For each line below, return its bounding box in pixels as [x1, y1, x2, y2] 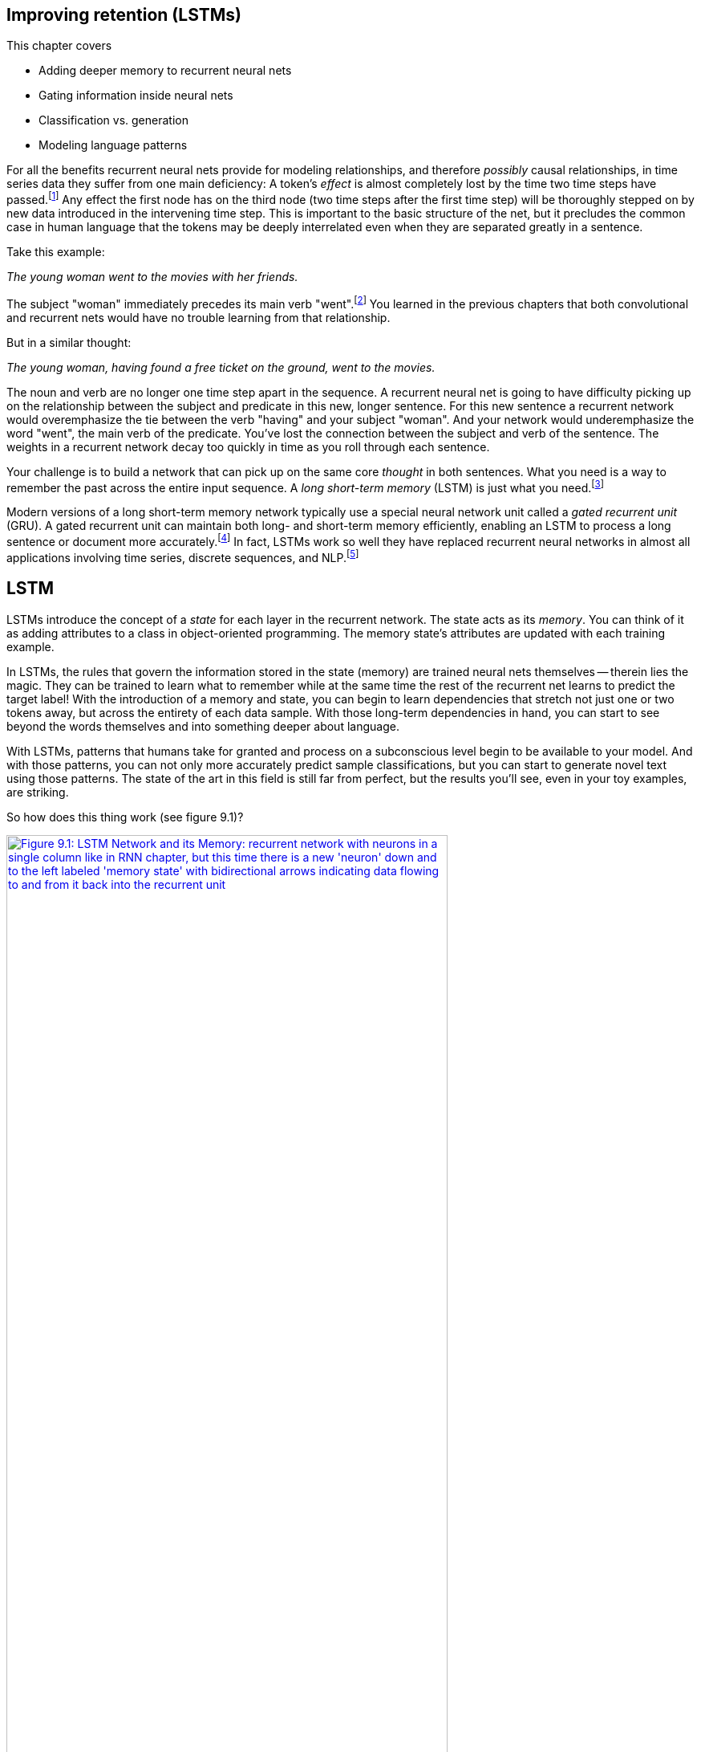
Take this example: [6, 245, 105, 259]
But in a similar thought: [6, 335, 132, 349]
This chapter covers [6, 39, 112, 53]
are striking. [6, 784, 69, 799]
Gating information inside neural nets [38, 88, 233, 103]
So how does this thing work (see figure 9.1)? [6, 809, 244, 824]
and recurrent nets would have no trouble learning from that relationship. [6, 310, 391, 324]
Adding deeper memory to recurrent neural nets [38, 63, 292, 78]
